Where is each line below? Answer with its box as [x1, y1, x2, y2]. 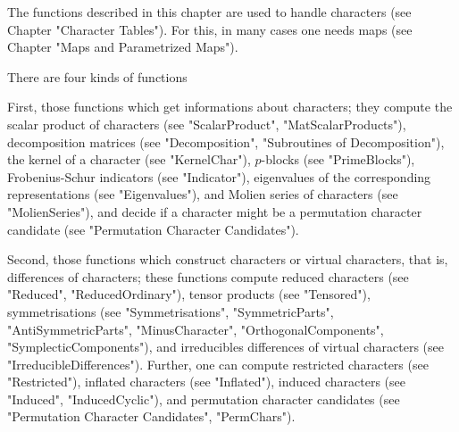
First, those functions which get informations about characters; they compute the [7, 97, 453, 116]
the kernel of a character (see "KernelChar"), [7, 150, 251, 169]
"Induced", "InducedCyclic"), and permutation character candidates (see [7, 389, 400, 408]
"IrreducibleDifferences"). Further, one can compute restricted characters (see [7, 354, 429, 373]
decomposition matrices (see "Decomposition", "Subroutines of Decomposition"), [7, 132, 445, 151]
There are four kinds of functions [7, 67, 188, 86]
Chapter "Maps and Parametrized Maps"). [7, 37, 238, 56]
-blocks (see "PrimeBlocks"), [261, 150, 415, 169]
